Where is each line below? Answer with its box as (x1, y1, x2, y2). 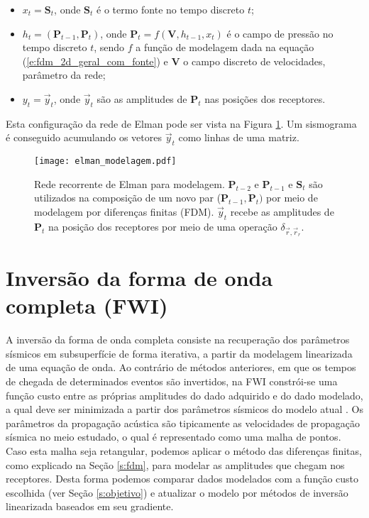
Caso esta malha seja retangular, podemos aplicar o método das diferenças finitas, (6, 443, 362, 458)
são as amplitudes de (97, 91, 187, 106)
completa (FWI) (6, 291, 168, 320)
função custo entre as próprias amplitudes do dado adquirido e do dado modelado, (6, 387, 363, 402)
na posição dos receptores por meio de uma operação (48, 219, 277, 233)
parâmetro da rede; (22, 67, 106, 82)
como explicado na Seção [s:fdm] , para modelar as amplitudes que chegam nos (6, 457, 345, 472)
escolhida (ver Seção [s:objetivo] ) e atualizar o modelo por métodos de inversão (6, 485, 348, 500)
